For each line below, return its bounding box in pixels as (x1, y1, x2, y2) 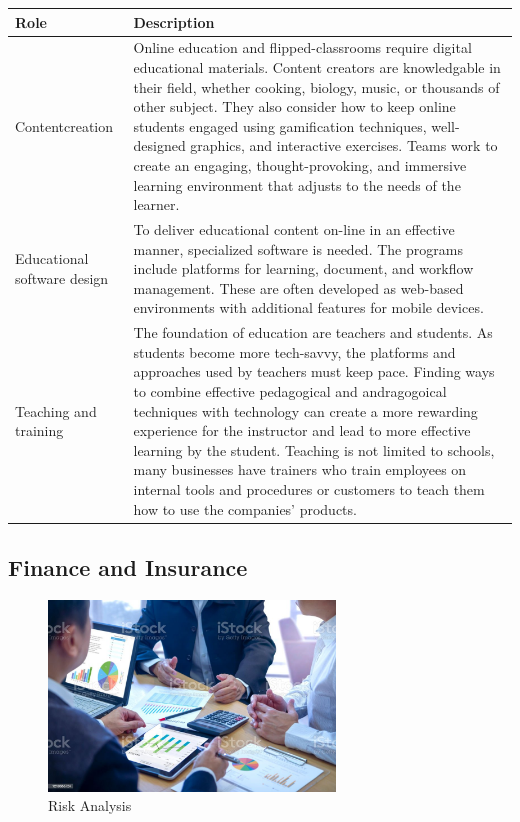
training (15, 420, 64, 441)
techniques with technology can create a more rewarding (133, 400, 478, 421)
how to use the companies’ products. (133, 498, 357, 519)
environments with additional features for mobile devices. (133, 297, 484, 318)
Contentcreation (15, 115, 114, 136)
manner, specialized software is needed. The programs (133, 238, 463, 259)
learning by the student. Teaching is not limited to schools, (133, 439, 495, 460)
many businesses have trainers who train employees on (133, 459, 467, 480)
